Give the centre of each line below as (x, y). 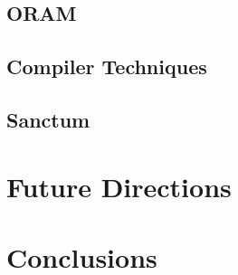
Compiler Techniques (107, 66)
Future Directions (119, 186)
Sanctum (48, 119)
